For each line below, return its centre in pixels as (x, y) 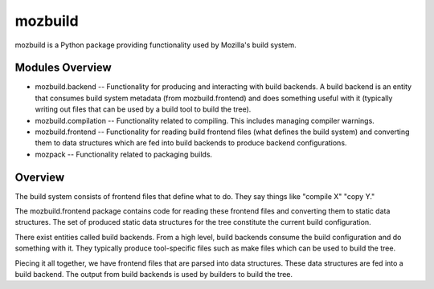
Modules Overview (63, 68)
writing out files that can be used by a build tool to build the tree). (143, 109)
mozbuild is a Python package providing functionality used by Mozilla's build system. (156, 45)
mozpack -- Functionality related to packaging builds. (124, 154)
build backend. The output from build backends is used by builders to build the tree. (154, 275)
